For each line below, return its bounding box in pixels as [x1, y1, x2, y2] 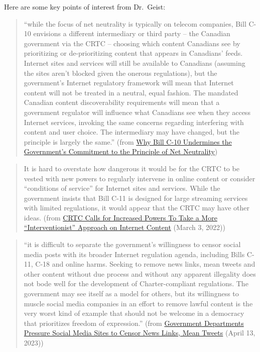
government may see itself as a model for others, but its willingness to [24, 288, 239, 299]
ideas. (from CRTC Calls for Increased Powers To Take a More [24, 212, 217, 222]
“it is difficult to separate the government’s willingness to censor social [24, 239, 241, 250]
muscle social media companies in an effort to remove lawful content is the [24, 298, 253, 308]
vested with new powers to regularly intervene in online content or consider [24, 173, 255, 183]
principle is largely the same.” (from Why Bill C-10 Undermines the [24, 136, 232, 147]
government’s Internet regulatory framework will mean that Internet [24, 77, 234, 88]
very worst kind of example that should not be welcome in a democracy [24, 308, 244, 318]
